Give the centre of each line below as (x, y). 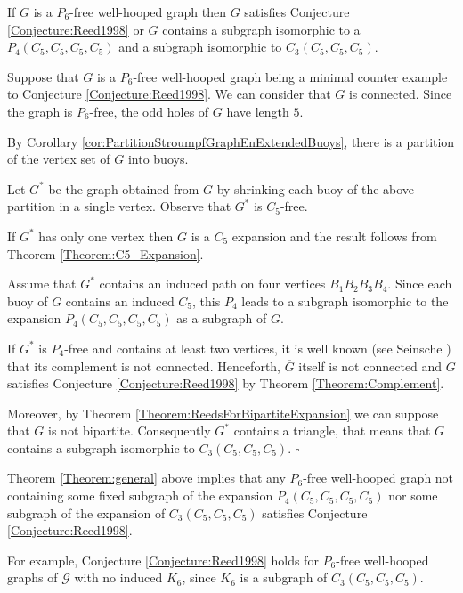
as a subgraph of (222, 318)
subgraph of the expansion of (86, 512)
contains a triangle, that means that (332, 431)
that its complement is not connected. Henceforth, (144, 366)
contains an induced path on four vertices (212, 284)
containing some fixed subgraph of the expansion (140, 496)
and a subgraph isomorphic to (200, 47)
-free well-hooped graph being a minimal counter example (290, 76)
